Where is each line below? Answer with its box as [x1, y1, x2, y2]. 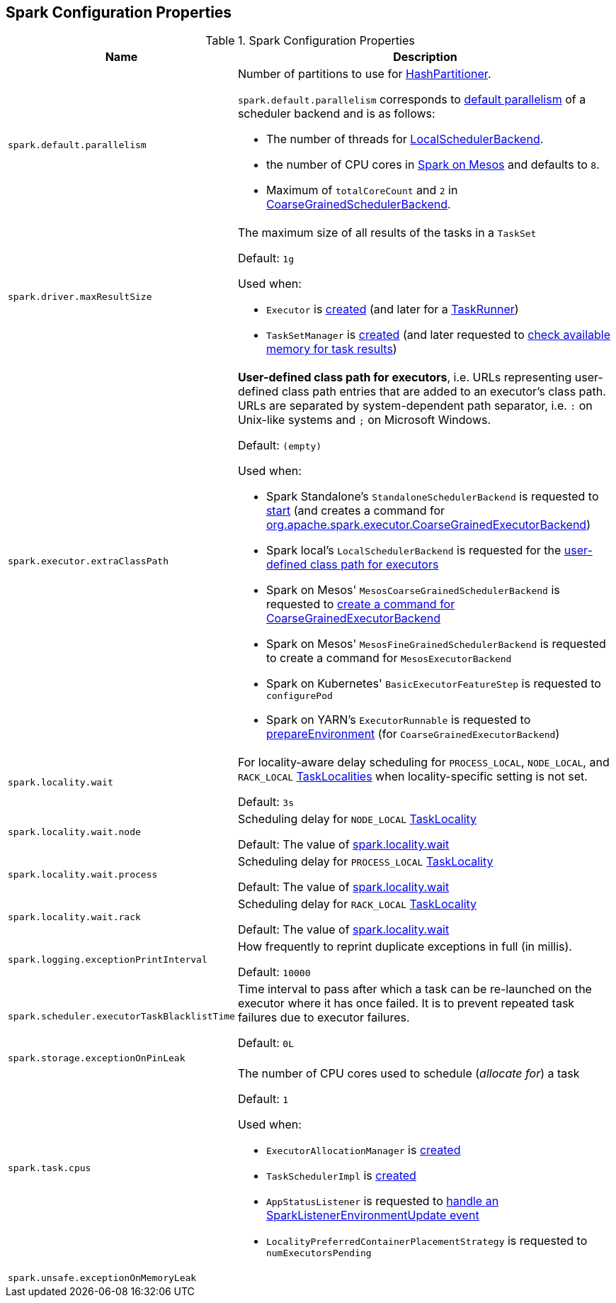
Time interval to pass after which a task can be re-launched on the [237, 982, 592, 997]
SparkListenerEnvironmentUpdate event [266, 1208, 479, 1223]
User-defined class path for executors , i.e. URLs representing [237, 370, 572, 385]
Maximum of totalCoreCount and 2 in [266, 183, 458, 198]
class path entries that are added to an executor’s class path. [281, 384, 606, 399]
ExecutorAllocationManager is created [266, 1143, 461, 1158]
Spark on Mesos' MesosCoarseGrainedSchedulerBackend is [266, 583, 560, 598]
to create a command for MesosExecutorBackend [266, 651, 512, 666]
